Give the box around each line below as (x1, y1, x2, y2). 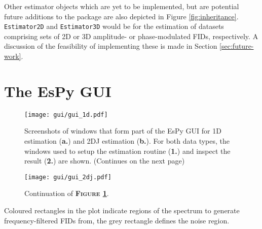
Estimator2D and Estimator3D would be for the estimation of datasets (4, 21, 224, 31)
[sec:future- (219, 41, 254, 51)
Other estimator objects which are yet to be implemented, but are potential (4, 1, 239, 11)
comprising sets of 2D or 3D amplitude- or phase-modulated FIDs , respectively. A (4, 30, 258, 41)
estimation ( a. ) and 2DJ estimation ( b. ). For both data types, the (24, 136, 230, 146)
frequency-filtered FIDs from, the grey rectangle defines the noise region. (4, 215, 230, 225)
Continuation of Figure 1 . (24, 188, 109, 199)
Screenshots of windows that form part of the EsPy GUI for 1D (24, 125, 221, 136)
